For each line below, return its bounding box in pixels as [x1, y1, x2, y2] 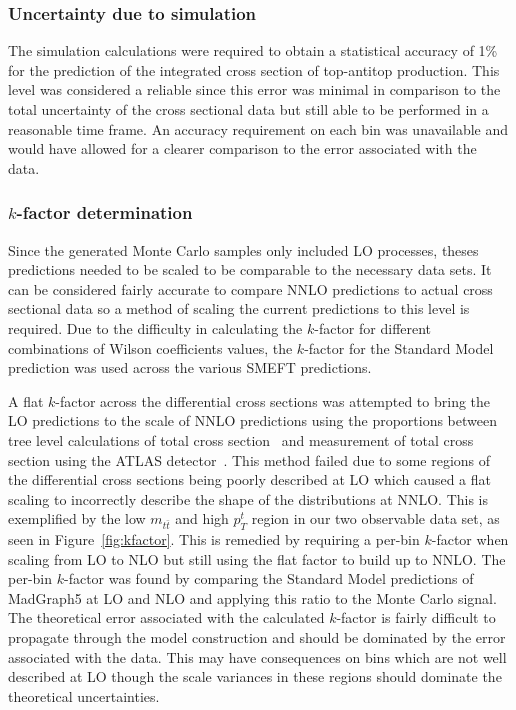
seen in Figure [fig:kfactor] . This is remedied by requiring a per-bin [8, 529, 420, 550]
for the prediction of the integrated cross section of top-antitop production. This [8, 59, 500, 80]
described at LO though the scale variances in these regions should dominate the [8, 666, 502, 687]
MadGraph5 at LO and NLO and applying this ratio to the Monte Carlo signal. [8, 587, 497, 608]
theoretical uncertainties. [8, 685, 160, 706]
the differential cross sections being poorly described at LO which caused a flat [8, 469, 492, 490]
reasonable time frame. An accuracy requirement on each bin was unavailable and [8, 118, 509, 139]
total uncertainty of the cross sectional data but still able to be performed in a [8, 99, 489, 119]
